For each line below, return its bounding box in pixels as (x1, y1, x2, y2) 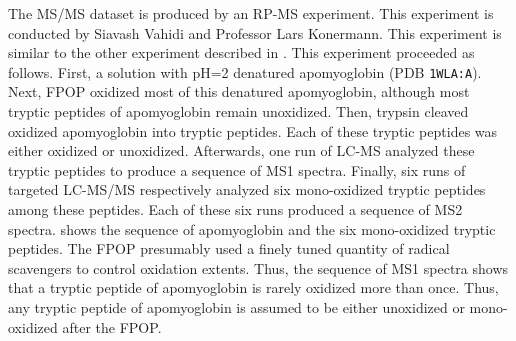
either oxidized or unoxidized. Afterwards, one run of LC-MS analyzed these (8, 140, 475, 161)
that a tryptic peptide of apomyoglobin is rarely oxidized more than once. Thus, (8, 277, 499, 298)
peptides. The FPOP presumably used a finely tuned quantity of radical (8, 238, 450, 259)
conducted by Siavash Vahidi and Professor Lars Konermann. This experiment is (8, 22, 502, 43)
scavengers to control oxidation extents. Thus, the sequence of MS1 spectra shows (8, 257, 509, 278)
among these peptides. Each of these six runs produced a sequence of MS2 (8, 199, 463, 219)
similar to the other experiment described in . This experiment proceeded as (8, 42, 475, 63)
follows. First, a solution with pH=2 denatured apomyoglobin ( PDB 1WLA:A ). (8, 61, 482, 82)
